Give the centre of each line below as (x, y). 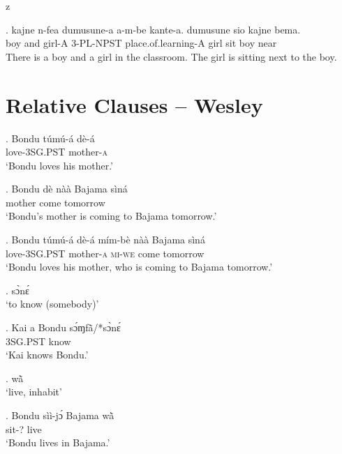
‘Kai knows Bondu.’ (47, 355)
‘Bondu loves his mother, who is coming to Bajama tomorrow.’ (139, 267)
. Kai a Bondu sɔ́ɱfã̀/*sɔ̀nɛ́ (63, 327)
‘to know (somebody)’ (52, 304)
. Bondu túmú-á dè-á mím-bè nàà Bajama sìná (105, 240)
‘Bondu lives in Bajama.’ (58, 442)
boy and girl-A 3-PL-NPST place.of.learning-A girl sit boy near (141, 43)
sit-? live (24, 429)
